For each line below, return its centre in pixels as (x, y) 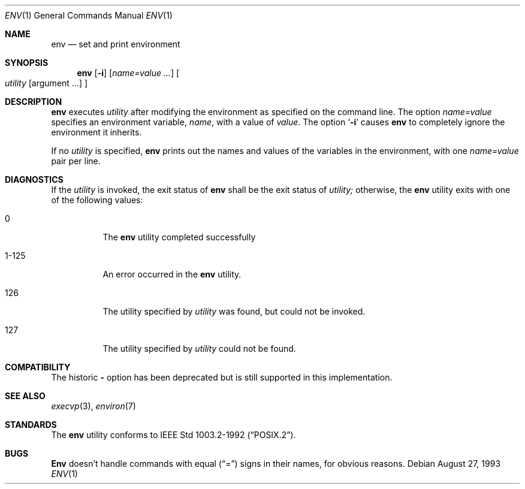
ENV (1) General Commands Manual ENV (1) (89, 15)
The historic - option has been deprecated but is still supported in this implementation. (222, 377)
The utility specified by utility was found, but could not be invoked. (234, 311)
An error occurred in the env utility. (172, 274)
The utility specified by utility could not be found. (199, 348)
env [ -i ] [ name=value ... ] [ (128, 73)
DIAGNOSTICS (34, 179)
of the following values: (97, 200)
